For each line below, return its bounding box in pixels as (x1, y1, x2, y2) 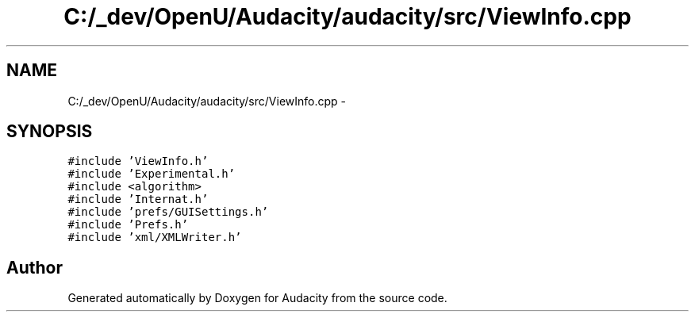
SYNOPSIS (6, 121, 93, 142)
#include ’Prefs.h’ (67, 218, 189, 232)
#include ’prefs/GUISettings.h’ (67, 205, 269, 219)
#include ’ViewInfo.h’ (67, 155, 209, 168)
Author (6, 257, 63, 278)
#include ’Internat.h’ (67, 193, 209, 206)
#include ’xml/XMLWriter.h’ (67, 231, 242, 244)
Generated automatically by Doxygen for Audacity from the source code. (67, 291, 447, 305)
